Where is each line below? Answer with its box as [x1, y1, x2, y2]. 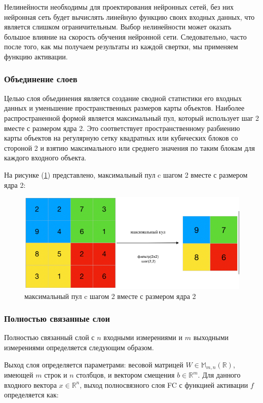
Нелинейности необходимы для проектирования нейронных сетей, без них [4, 2, 234, 12]
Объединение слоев [4, 73, 78, 85]
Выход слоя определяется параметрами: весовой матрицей [4, 359, 183, 370]
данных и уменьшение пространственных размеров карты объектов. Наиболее [4, 103, 245, 113]
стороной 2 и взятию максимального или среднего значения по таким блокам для [4, 142, 255, 153]
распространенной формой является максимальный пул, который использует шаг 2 [4, 112, 259, 123]
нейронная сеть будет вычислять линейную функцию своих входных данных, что [4, 11, 255, 22]
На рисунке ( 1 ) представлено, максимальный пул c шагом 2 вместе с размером [4, 169, 248, 180]
